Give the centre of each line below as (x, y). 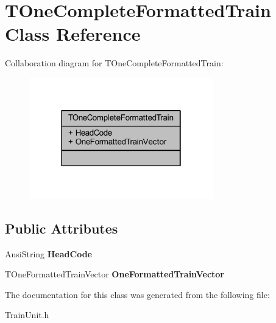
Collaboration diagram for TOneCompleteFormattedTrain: (114, 63)
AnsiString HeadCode (48, 253)
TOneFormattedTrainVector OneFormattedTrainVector (115, 274)
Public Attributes (62, 228)
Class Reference (73, 34)
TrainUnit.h (27, 315)
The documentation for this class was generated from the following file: (137, 294)
